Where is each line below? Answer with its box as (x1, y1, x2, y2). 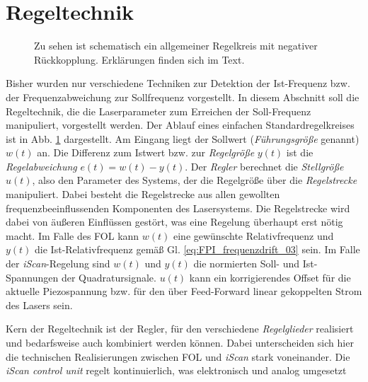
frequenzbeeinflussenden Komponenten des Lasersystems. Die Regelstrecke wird (6, 200, 350, 215)
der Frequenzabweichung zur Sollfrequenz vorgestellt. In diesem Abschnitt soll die (6, 89, 360, 104)
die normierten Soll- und (193, 256, 300, 271)
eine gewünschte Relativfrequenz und (173, 228, 334, 243)
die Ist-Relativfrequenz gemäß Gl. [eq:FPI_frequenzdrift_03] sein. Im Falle (35, 242, 360, 257)
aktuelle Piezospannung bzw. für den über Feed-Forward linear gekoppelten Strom (6, 284, 362, 299)
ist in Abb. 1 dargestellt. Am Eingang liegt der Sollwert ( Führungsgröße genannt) (6, 131, 360, 146)
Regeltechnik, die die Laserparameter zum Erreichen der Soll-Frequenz (6, 103, 311, 118)
